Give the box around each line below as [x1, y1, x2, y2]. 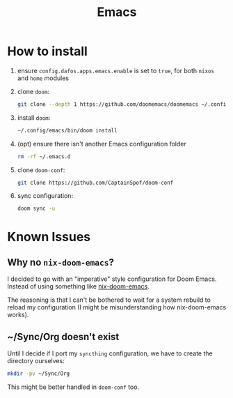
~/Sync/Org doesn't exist [7, 330, 120, 342]
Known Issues [7, 229, 91, 245]
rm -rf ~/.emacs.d [17, 153, 71, 160]
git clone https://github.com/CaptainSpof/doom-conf [17, 179, 174, 186]
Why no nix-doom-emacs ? [7, 256, 115, 268]
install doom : [17, 113, 51, 122]
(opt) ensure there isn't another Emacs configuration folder [17, 139, 186, 148]
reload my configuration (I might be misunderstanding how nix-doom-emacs [7, 303, 227, 312]
